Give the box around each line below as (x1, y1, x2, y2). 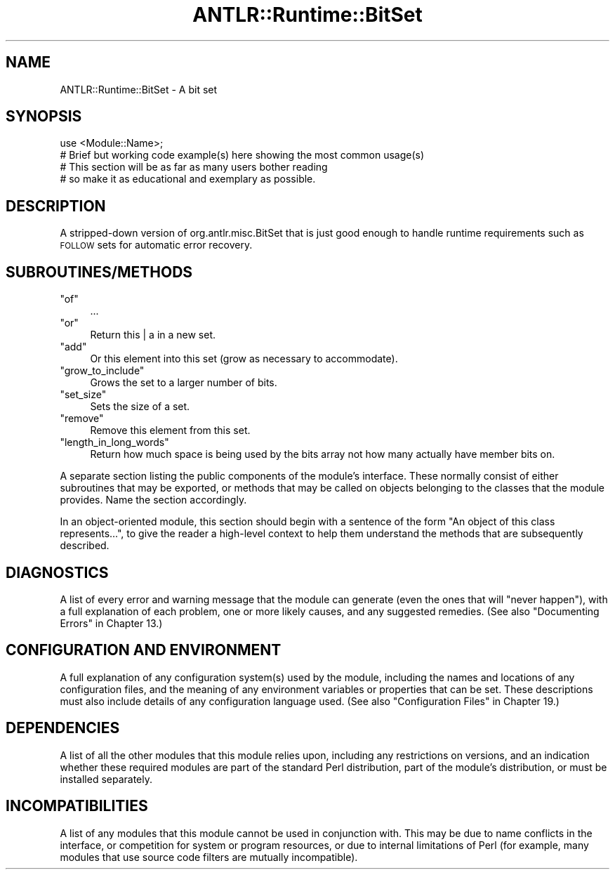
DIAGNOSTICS (6, 563, 109, 581)
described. (60, 539, 110, 552)
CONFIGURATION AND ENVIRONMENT (6, 641, 282, 659)
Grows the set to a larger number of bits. (90, 376, 277, 389)
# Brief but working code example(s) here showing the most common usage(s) (60, 149, 425, 162)
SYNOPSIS (6, 107, 82, 126)
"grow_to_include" (60, 364, 145, 377)
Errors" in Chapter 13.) (60, 617, 163, 629)
